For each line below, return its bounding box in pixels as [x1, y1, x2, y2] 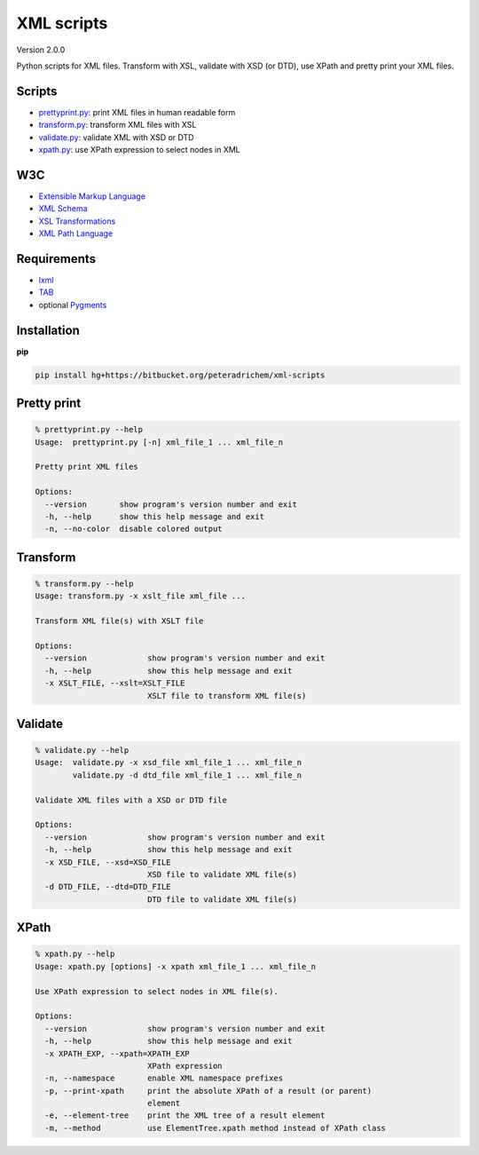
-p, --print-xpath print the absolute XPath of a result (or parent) [44, 1086, 373, 1096]
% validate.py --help [35, 746, 130, 755]
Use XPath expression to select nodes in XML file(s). [35, 986, 279, 996]
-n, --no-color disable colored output [44, 524, 223, 534]
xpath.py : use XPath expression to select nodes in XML [38, 145, 241, 155]
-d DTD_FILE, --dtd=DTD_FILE [44, 882, 172, 892]
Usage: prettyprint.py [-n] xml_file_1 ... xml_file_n [35, 437, 284, 447]
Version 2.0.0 [16, 44, 66, 55]
